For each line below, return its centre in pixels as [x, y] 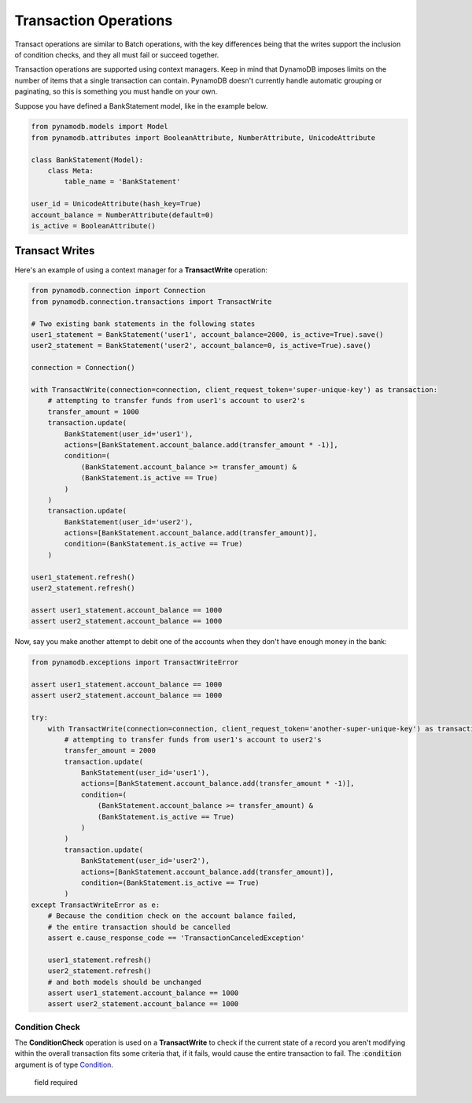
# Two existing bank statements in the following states [143, 324]
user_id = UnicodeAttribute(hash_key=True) [116, 204]
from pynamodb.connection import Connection [118, 291]
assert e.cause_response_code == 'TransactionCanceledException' [176, 938]
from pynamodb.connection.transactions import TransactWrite [151, 302]
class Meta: [71, 171]
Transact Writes [55, 251]
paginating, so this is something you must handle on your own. [116, 91]
